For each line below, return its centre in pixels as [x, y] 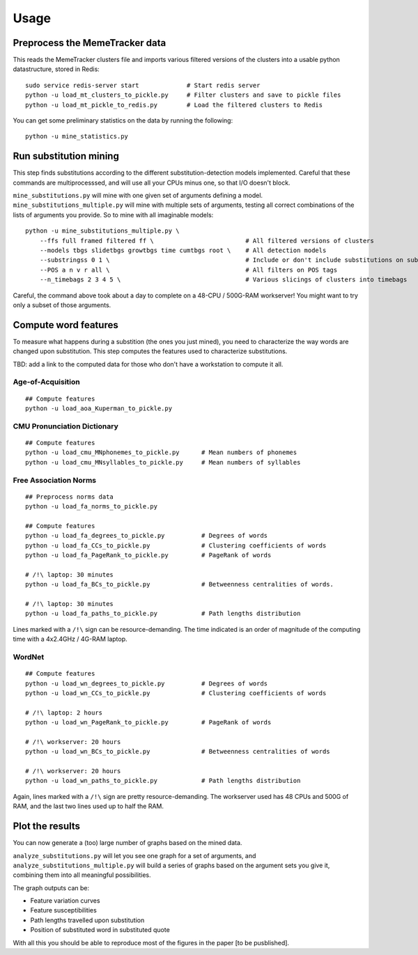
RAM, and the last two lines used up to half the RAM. [88, 806]
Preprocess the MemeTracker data [90, 43]
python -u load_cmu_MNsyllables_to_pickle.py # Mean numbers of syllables [163, 462]
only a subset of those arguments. [62, 305]
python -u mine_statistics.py [77, 137]
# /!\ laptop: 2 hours [64, 713]
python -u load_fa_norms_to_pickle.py [92, 506]
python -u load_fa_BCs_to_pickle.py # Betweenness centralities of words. [180, 584]
